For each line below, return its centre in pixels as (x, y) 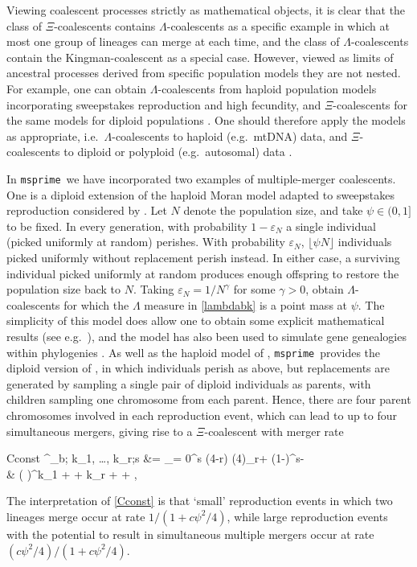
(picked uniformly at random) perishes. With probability (146, 242)
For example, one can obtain (77, 88)
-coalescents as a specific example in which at (278, 25)
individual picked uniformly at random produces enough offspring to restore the (203, 273)
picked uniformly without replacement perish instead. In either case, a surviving (203, 257)
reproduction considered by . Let (87, 210)
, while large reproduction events (307, 516)
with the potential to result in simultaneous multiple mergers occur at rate (190, 534)
